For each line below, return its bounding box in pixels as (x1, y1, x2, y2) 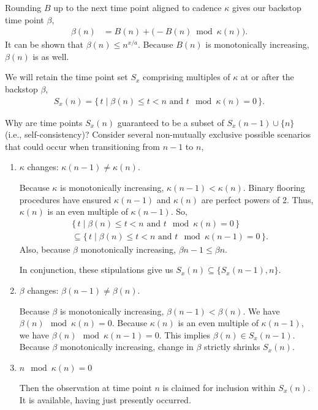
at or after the (241, 70, 294, 83)
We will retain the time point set (5, 70, 128, 83)
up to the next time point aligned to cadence (53, 1, 222, 13)
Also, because (19, 242, 70, 255)
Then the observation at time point (19, 381, 152, 393)
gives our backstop (232, 1, 301, 13)
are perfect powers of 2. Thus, (201, 193, 314, 206)
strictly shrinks (204, 340, 260, 353)
